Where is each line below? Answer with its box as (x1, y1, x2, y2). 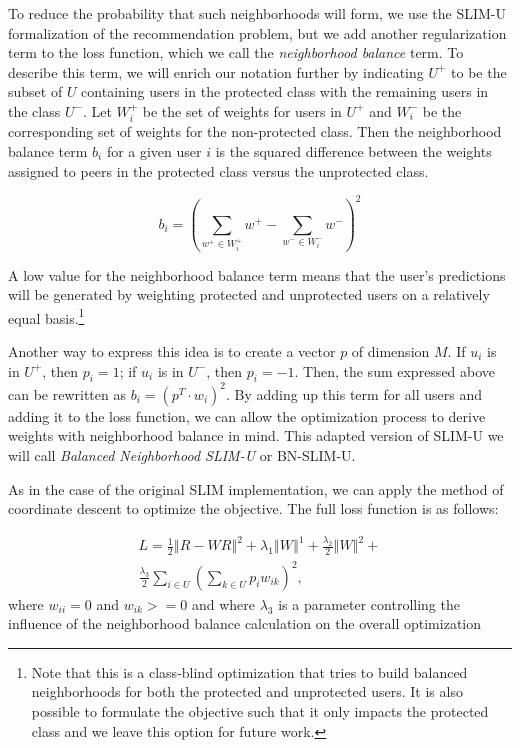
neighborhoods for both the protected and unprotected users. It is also (31, 681, 463, 702)
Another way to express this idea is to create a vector (8, 340, 336, 361)
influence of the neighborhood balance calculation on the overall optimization (8, 613, 482, 634)
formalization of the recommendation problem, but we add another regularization (8, 22, 507, 43)
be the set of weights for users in (142, 100, 342, 121)
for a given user (106, 140, 202, 161)
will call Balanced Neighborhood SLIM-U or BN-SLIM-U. (8, 445, 356, 466)
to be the (451, 61, 507, 82)
